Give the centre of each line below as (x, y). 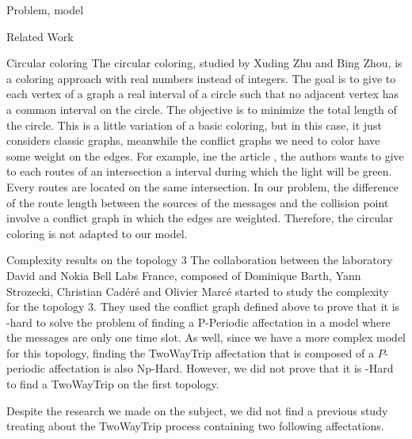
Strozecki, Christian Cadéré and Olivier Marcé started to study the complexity (198, 291)
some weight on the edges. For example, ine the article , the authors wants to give (205, 155)
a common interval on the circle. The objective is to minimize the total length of (202, 109)
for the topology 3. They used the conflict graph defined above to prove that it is (203, 307)
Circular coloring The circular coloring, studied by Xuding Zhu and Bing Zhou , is (204, 63)
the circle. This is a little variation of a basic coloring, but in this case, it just (194, 125)
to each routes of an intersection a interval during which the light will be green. (199, 171)
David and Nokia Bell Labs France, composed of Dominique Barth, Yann (184, 275)
